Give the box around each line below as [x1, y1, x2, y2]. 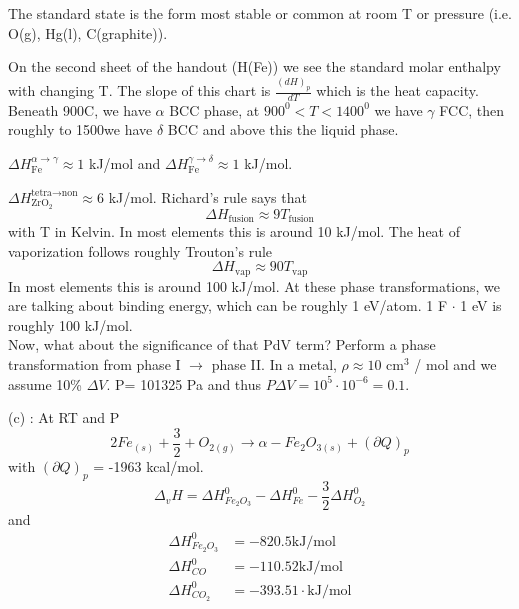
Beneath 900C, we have [8, 99, 151, 120]
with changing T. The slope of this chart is [8, 80, 271, 101]
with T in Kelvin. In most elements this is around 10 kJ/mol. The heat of [8, 220, 461, 241]
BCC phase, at [169, 99, 260, 120]
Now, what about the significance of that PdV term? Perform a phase [8, 334, 436, 355]
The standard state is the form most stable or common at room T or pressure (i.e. [8, 3, 512, 23]
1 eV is [460, 295, 502, 316]
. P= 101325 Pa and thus [106, 373, 262, 394]
